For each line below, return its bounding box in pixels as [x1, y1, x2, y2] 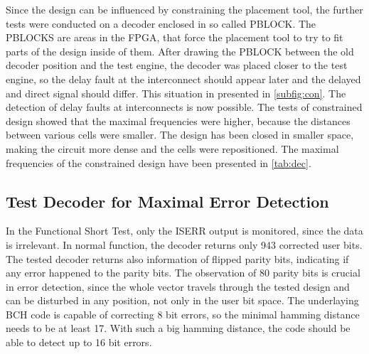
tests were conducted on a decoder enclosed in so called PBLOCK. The [6, 16, 316, 31]
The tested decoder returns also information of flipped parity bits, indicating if [6, 251, 349, 266]
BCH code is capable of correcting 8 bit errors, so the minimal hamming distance [6, 306, 360, 321]
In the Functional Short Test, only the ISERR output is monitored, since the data [6, 223, 363, 238]
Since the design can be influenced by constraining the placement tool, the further [6, 2, 363, 16]
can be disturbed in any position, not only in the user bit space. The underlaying [6, 293, 359, 308]
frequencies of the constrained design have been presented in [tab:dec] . [6, 155, 311, 170]
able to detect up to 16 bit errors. [6, 335, 152, 350]
